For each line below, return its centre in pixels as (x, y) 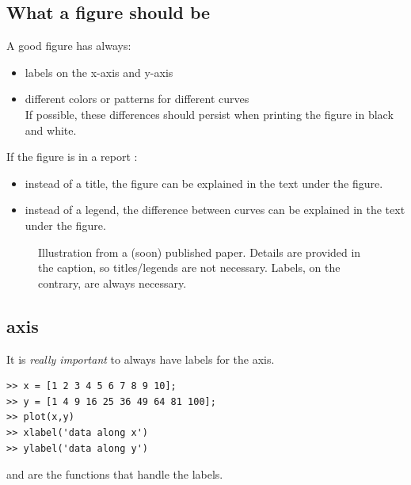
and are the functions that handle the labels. (115, 474)
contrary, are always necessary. (112, 283)
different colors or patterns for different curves (137, 99)
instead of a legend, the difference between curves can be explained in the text (215, 210)
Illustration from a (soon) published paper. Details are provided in (200, 252)
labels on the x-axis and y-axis (99, 72)
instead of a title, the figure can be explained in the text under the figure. (204, 183)
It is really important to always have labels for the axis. (141, 359)
